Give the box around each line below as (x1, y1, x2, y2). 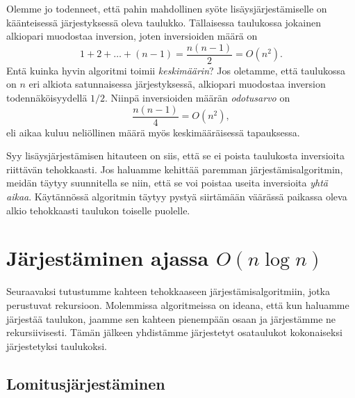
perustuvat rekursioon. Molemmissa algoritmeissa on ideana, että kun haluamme (6, 297, 349, 312)
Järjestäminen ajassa (6, 244, 209, 272)
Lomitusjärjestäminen (6, 372, 165, 394)
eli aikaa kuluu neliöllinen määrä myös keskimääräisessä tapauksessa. (6, 125, 300, 139)
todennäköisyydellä (6, 90, 88, 105)
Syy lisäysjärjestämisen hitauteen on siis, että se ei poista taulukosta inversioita (6, 148, 345, 163)
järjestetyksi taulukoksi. (6, 338, 107, 353)
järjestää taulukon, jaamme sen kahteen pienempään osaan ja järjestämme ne (6, 311, 336, 326)
